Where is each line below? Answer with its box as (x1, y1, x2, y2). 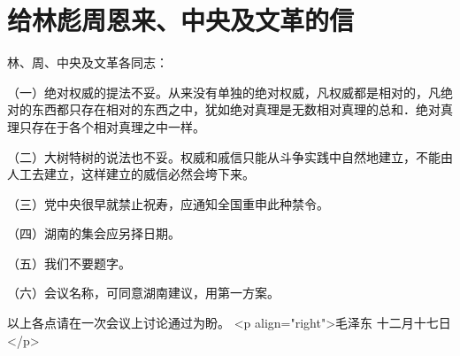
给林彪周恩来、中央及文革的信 (7, 2, 355, 38)
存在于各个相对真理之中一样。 (31, 117, 205, 135)
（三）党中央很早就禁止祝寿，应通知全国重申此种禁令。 (7, 194, 329, 213)
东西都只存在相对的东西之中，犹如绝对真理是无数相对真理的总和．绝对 (31, 100, 441, 119)
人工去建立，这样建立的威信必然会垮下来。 (7, 165, 255, 183)
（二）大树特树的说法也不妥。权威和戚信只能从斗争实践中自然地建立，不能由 (7, 147, 453, 166)
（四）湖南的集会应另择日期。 (7, 224, 180, 243)
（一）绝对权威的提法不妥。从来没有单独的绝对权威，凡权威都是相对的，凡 (7, 82, 441, 101)
